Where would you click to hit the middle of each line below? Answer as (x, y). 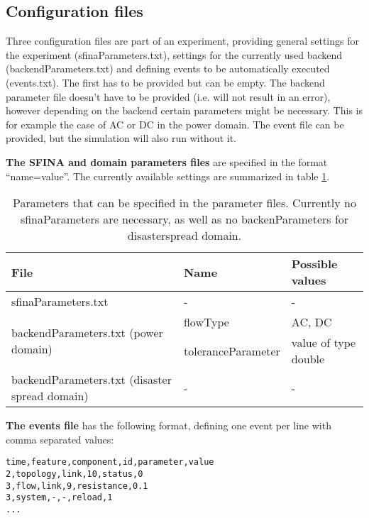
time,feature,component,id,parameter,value (110, 462)
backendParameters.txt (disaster (92, 380)
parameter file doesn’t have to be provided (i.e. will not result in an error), (168, 96)
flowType (206, 322)
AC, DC (312, 322)
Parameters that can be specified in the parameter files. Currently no (184, 203)
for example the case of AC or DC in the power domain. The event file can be (175, 124)
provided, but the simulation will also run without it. (121, 138)
